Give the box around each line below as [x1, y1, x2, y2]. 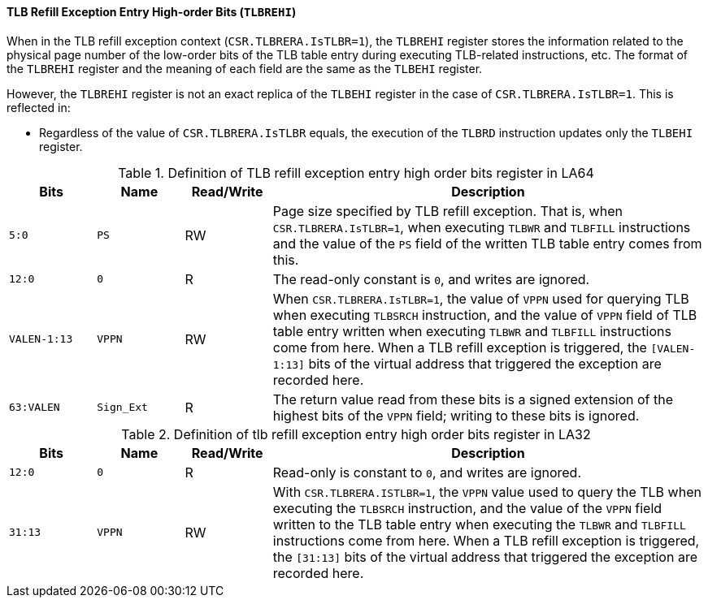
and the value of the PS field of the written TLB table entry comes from [272, 235, 702, 252]
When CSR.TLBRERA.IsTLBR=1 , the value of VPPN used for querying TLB [272, 290, 689, 307]
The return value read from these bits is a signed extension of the [272, 390, 674, 408]
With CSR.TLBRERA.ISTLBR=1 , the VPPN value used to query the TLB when [272, 483, 701, 500]
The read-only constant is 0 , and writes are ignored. [272, 270, 590, 287]
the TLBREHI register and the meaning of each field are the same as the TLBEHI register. [7, 61, 483, 75]
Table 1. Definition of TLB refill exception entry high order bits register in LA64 [118, 164, 594, 181]
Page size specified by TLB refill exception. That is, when [272, 202, 623, 219]
